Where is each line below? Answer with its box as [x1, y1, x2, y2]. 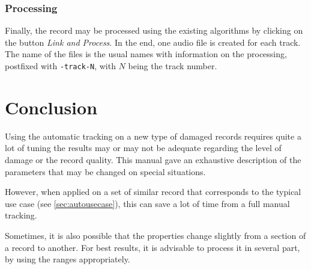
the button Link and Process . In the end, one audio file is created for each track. [5, 36, 301, 48]
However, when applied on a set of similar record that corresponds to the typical [5, 185, 301, 198]
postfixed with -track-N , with [5, 60, 116, 72]
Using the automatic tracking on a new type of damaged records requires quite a [5, 129, 301, 142]
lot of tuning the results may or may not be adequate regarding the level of [5, 141, 282, 154]
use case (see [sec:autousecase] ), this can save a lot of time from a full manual [5, 197, 290, 209]
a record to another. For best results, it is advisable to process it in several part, [5, 241, 300, 253]
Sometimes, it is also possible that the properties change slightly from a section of [5, 229, 306, 241]
